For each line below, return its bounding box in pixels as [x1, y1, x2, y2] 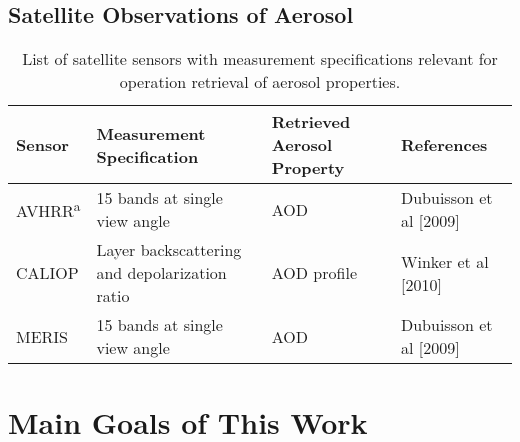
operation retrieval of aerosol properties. [119, 70, 401, 94]
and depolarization [96, 261, 227, 285]
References [400, 133, 488, 157]
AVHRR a [16, 196, 81, 223]
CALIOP [16, 261, 79, 285]
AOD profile [271, 261, 357, 285]
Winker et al [400, 249, 489, 273]
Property [271, 156, 345, 180]
